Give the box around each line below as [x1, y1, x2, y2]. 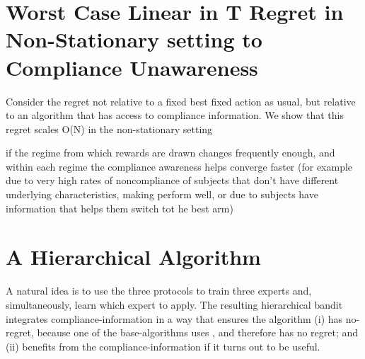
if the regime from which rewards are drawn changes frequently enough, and [6, 145, 335, 160]
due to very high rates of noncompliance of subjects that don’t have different [6, 173, 339, 188]
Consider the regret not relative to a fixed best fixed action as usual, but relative [6, 93, 356, 108]
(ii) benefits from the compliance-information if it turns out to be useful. [6, 338, 320, 353]
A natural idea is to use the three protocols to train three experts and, [6, 283, 312, 298]
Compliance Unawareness [6, 52, 258, 81]
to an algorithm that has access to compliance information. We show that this [6, 108, 344, 122]
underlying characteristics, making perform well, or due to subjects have [6, 187, 318, 202]
